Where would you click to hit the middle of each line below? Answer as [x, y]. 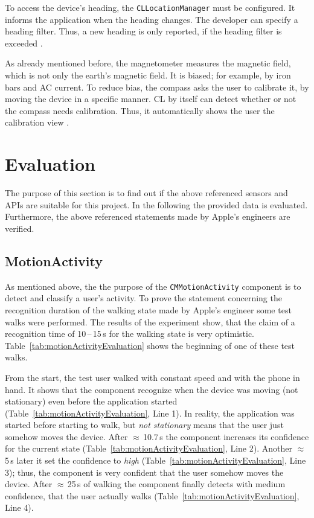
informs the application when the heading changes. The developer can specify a [152, 19]
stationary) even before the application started [91, 401]
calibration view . [37, 122]
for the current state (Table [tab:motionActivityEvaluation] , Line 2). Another [149, 448]
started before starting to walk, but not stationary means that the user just [144, 425]
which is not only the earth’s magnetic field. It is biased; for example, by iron [148, 75]
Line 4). [19, 507]
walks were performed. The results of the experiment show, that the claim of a [150, 321]
